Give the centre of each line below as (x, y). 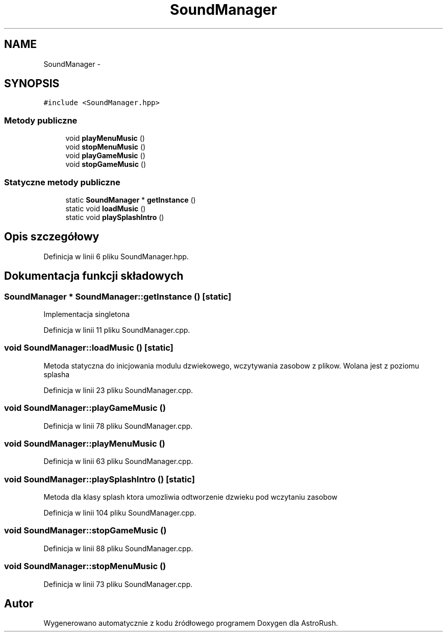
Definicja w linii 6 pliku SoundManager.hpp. (116, 256)
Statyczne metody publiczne (62, 182)
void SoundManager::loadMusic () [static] (89, 348)
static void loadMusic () (106, 208)
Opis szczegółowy (52, 237)
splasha (57, 374)
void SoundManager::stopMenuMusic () (85, 566)
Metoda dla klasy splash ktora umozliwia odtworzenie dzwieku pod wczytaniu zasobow (191, 497)
